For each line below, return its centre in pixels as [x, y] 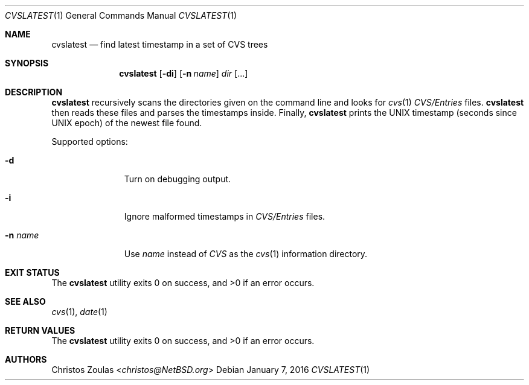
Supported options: [90, 142]
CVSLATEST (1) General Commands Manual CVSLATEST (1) [121, 15]
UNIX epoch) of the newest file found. [127, 123]
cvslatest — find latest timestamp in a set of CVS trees [160, 44]
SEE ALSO [25, 301]
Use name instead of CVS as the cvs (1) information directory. [246, 254]
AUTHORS [26, 359]
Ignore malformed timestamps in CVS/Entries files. [225, 216]
